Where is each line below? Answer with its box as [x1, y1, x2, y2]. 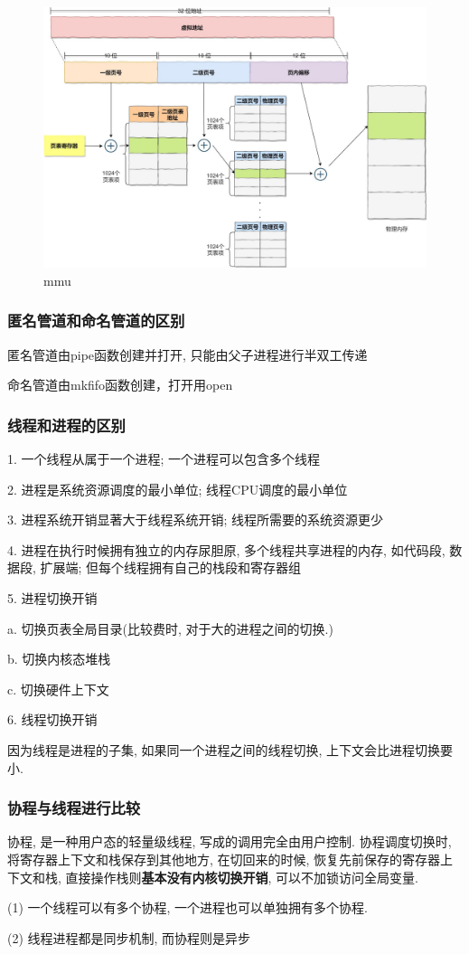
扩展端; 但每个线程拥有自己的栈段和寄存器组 [40, 558, 302, 577]
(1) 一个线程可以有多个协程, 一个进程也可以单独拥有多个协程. [7, 898, 368, 917]
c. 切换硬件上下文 [7, 679, 109, 698]
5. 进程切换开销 [7, 588, 98, 607]
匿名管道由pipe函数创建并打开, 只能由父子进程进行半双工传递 [7, 345, 368, 364]
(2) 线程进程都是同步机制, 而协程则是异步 [7, 928, 251, 947]
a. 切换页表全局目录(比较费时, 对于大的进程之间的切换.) [7, 619, 333, 638]
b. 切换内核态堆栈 [7, 649, 111, 668]
